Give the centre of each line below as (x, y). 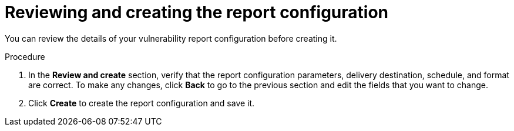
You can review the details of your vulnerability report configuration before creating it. (171, 38)
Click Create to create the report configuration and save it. (142, 103)
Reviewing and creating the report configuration (197, 12)
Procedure (25, 56)
